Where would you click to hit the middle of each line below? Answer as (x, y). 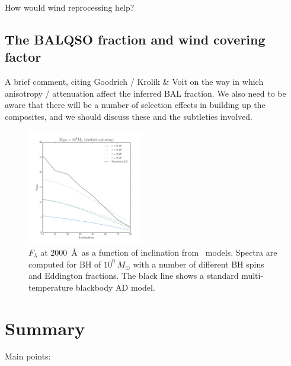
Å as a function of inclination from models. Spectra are (174, 252)
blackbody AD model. (115, 287)
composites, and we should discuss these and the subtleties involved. (129, 116)
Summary (45, 328)
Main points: (28, 356)
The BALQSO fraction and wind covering (135, 39)
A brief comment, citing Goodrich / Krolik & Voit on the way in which (134, 82)
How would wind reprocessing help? (70, 7)
